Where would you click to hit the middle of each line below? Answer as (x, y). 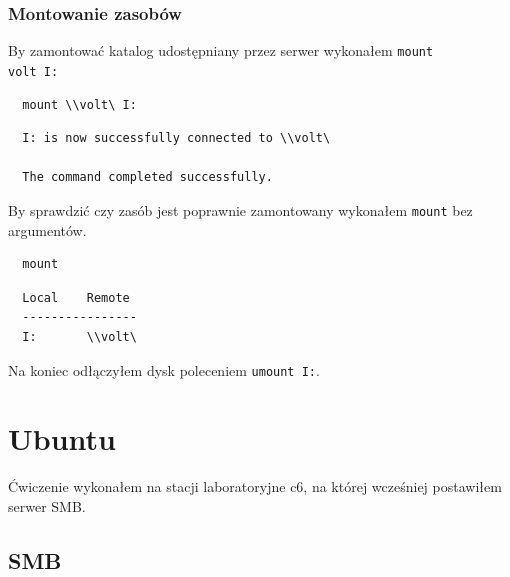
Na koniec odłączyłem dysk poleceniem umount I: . (164, 369)
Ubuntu (62, 438)
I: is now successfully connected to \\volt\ (176, 138)
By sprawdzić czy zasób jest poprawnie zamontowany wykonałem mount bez (240, 209)
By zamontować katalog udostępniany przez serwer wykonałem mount (221, 50)
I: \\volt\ (79, 336)
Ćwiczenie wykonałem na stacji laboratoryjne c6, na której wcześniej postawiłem (255, 486)
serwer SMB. (47, 505)
